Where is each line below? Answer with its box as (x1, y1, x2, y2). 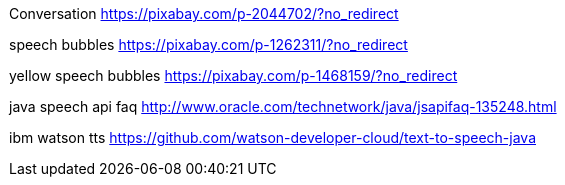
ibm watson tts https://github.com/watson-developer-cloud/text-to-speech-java (9, 129, 536, 146)
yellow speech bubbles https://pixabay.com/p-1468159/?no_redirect (9, 67, 458, 84)
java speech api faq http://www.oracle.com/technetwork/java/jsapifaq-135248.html (9, 98, 557, 115)
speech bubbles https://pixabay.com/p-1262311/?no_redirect (9, 36, 408, 53)
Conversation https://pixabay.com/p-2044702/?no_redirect (9, 5, 399, 22)
